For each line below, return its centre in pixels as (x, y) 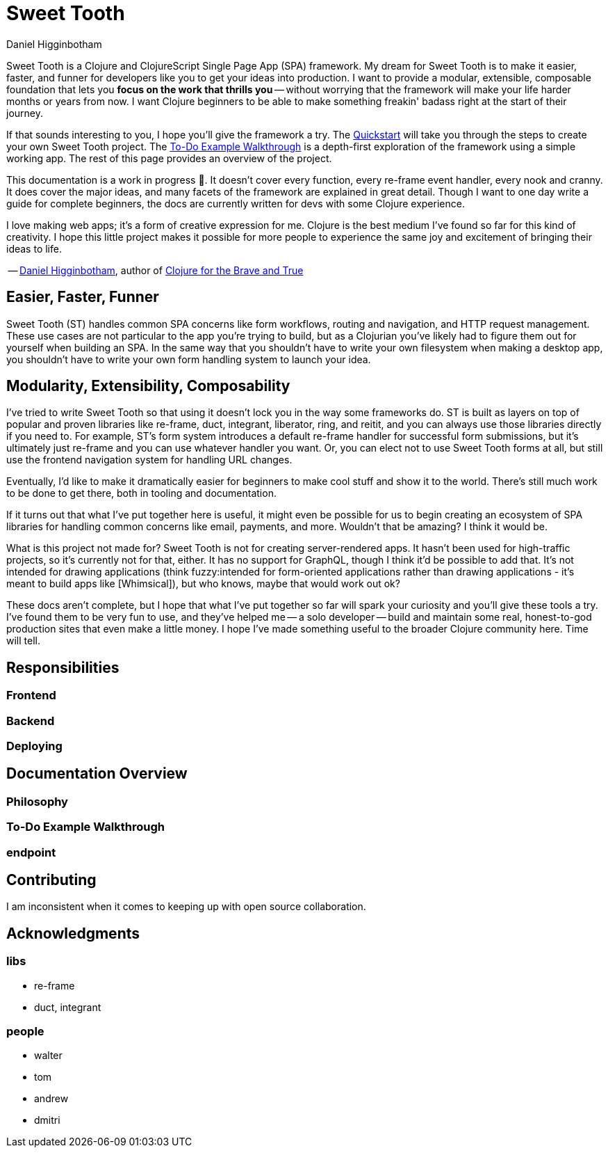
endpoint (31, 852)
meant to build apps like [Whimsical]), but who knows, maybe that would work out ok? (203, 584)
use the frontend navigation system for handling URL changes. (149, 460)
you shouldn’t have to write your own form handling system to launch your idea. (189, 359)
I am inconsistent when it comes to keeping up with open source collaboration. (186, 907)
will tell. (23, 641)
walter (48, 1056)
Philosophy (37, 801)
